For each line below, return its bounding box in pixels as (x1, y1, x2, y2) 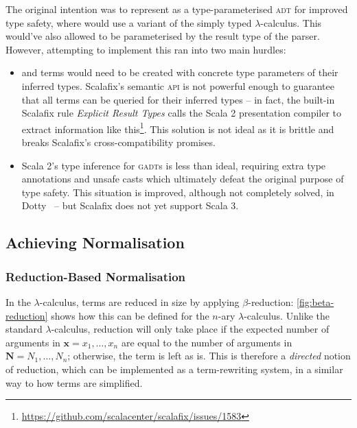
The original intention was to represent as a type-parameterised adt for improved (5, 2, 348, 16)
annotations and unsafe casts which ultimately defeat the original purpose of (21, 171, 344, 186)
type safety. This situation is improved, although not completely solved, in (21, 185, 334, 199)
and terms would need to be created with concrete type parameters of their (21, 65, 338, 80)
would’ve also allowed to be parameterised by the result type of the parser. (5, 29, 320, 43)
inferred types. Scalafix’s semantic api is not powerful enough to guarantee (21, 78, 334, 93)
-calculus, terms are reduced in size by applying (39, 294, 240, 309)
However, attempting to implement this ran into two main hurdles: (5, 42, 286, 56)
